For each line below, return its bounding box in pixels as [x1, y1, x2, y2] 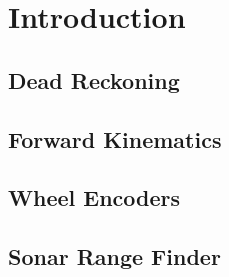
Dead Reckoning [8, 64, 180, 95]
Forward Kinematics [8, 123, 222, 154]
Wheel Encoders [8, 182, 181, 213]
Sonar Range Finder [8, 241, 221, 272]
